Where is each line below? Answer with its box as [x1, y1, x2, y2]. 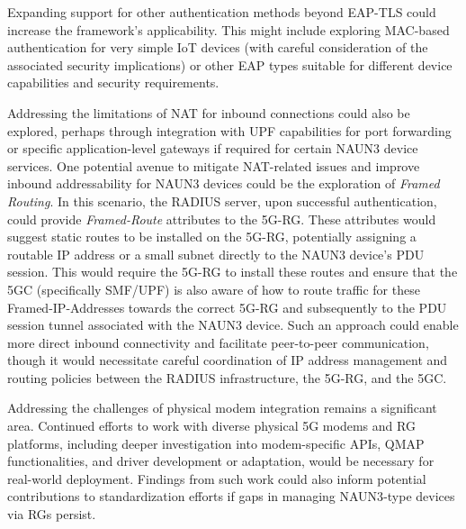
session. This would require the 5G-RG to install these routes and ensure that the [7, 262, 458, 281]
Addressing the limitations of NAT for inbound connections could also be [7, 103, 410, 122]
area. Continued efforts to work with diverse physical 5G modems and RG [7, 416, 416, 435]
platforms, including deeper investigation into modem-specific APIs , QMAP [7, 433, 425, 452]
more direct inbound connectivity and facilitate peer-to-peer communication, [7, 333, 429, 351]
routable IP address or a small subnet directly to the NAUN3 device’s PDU [7, 244, 425, 263]
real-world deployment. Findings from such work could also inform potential [7, 469, 426, 488]
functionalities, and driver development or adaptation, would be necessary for [7, 451, 435, 470]
